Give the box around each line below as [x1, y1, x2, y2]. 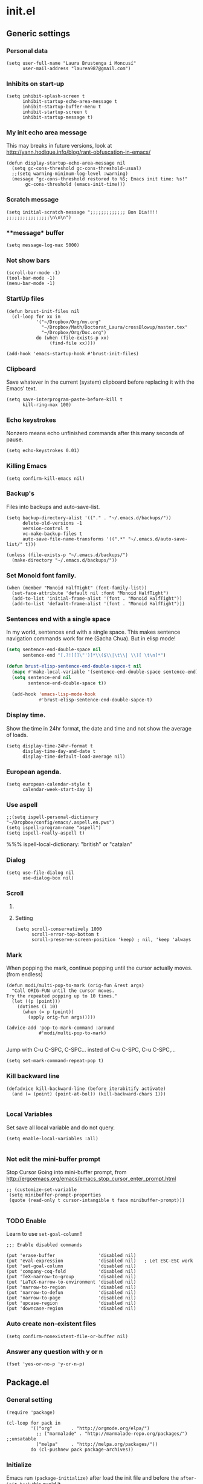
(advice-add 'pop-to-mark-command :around [6, 1025, 115, 1031]
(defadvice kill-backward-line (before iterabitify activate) [6, 1085, 166, 1092]
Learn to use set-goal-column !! [6, 1230, 83, 1238]
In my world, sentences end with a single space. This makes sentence [6, 628, 181, 636]
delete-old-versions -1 [22, 520, 83, 526]
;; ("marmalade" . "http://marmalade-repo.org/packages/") [36, 1430, 188, 1437]
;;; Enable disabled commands [6, 1242, 83, 1248]
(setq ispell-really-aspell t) [6, 830, 85, 836]
